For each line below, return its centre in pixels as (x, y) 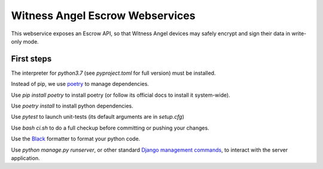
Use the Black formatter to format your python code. (76, 139)
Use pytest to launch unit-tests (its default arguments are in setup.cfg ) (98, 117)
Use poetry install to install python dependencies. (72, 106)
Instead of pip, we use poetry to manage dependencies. (80, 84)
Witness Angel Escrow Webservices (103, 16)
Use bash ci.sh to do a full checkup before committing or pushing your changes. (110, 128)
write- (299, 33)
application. (25, 158)
